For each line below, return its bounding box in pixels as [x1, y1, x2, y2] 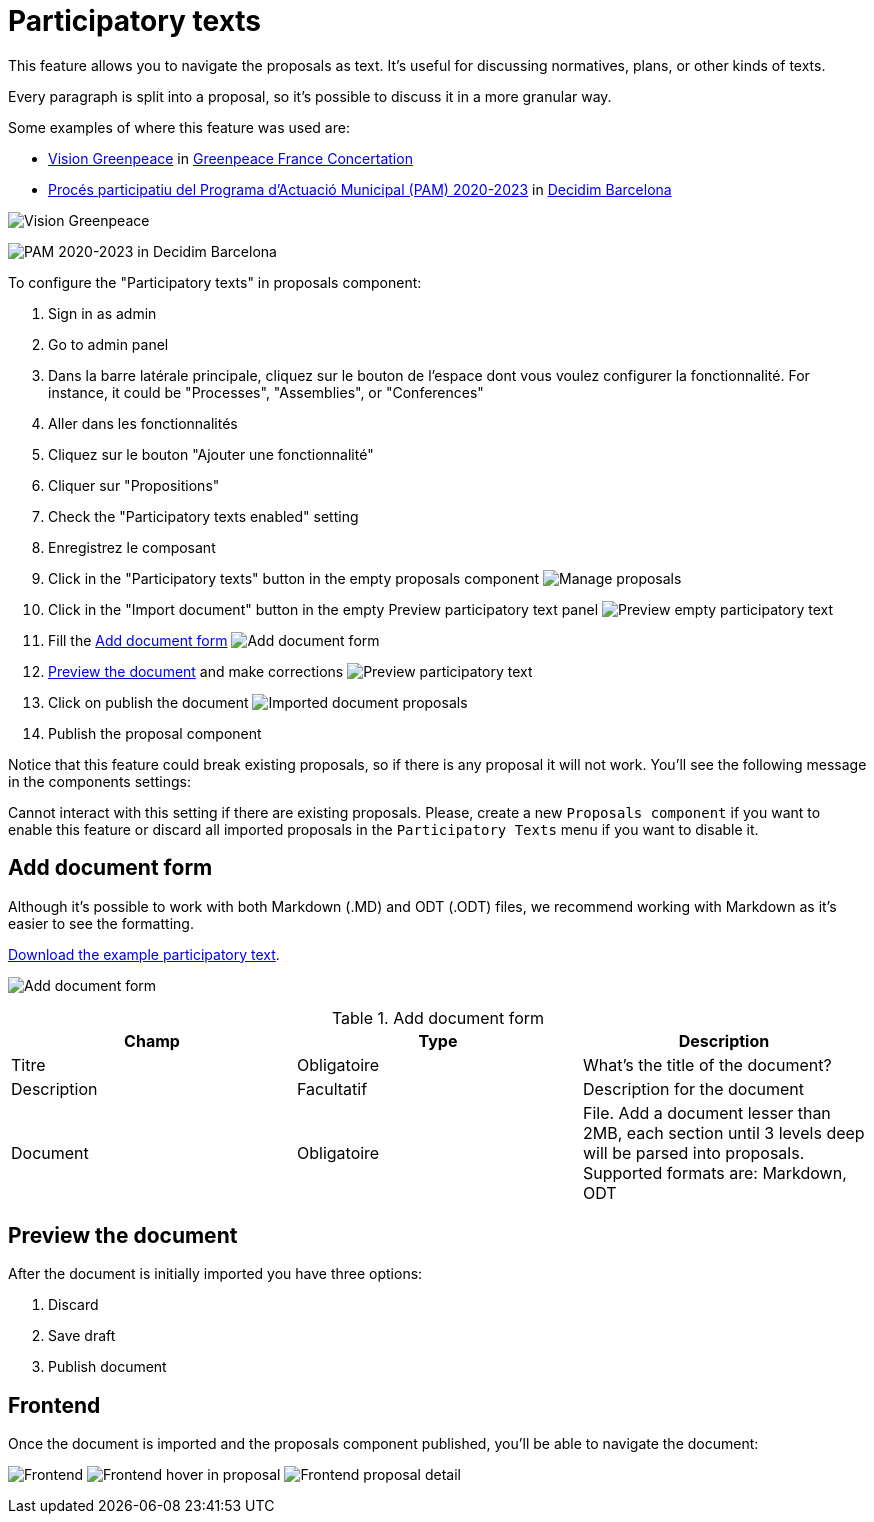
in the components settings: [8, 772, 192, 790]
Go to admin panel [48, 335, 169, 353]
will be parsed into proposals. [582, 1142, 805, 1163]
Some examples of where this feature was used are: [8, 118, 350, 136]
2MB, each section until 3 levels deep [582, 1122, 865, 1143]
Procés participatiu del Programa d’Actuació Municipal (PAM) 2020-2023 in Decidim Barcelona [48, 180, 672, 198]
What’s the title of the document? [582, 1054, 832, 1075]
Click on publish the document [48, 693, 249, 711]
